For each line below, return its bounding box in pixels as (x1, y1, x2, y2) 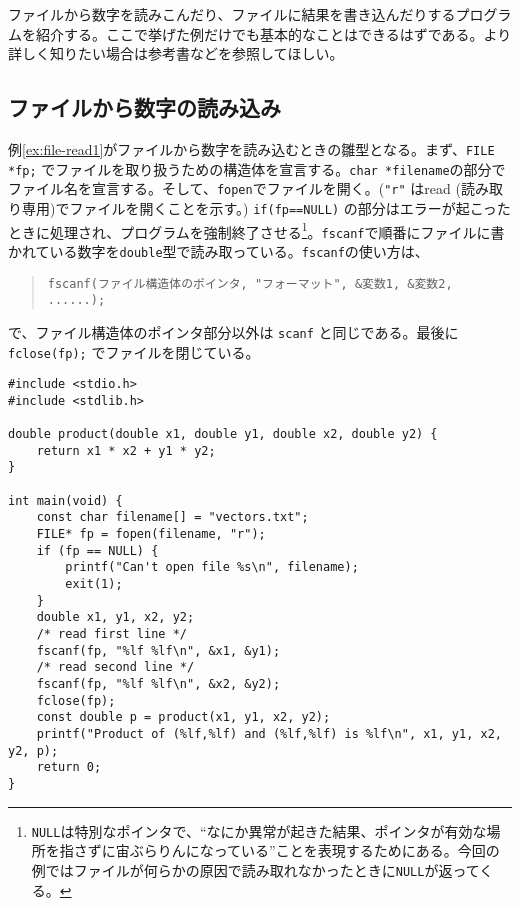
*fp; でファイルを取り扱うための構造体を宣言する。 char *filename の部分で (8, 158, 506, 179)
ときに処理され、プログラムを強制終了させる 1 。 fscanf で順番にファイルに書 (8, 218, 505, 242)
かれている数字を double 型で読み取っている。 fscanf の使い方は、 (8, 240, 429, 261)
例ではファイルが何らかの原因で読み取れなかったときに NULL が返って (31, 859, 480, 880)
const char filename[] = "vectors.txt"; (36, 510, 309, 525)
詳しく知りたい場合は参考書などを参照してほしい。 (8, 43, 344, 64)
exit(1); (65, 577, 123, 592)
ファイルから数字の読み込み (8, 92, 281, 123)
